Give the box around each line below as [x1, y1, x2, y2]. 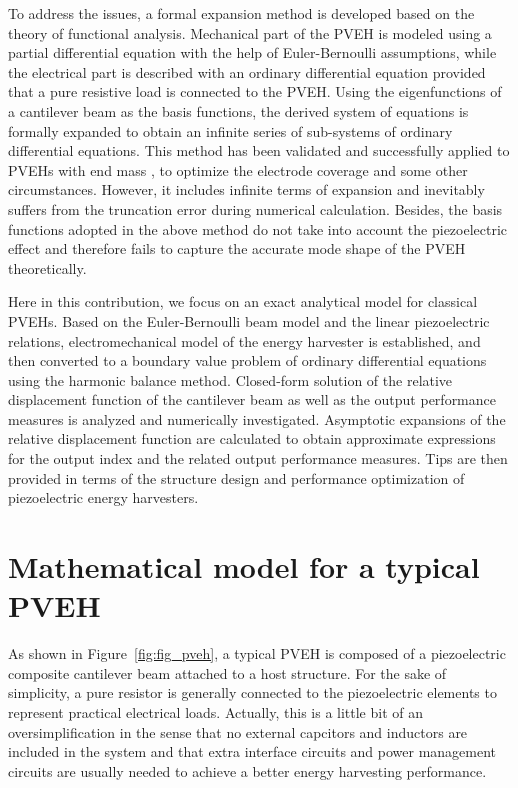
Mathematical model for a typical [8, 546, 480, 587]
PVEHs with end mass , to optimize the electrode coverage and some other [8, 159, 468, 180]
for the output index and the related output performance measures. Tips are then [8, 448, 508, 469]
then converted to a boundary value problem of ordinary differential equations [8, 350, 487, 371]
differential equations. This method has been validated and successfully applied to [8, 140, 510, 161]
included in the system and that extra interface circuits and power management [8, 741, 497, 762]
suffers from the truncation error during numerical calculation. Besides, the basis [8, 198, 503, 219]
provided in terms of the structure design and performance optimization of [8, 467, 465, 488]
